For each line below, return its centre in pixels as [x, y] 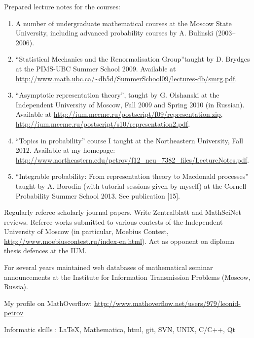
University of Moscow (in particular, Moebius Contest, [86, 231]
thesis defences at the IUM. [45, 251]
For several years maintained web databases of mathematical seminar [109, 267]
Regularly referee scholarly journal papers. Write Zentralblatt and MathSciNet [123, 212]
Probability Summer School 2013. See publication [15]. [98, 195]
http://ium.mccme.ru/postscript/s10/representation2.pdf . [103, 123]
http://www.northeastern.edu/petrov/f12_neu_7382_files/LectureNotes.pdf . [132, 159]
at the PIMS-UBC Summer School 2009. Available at [96, 68]
